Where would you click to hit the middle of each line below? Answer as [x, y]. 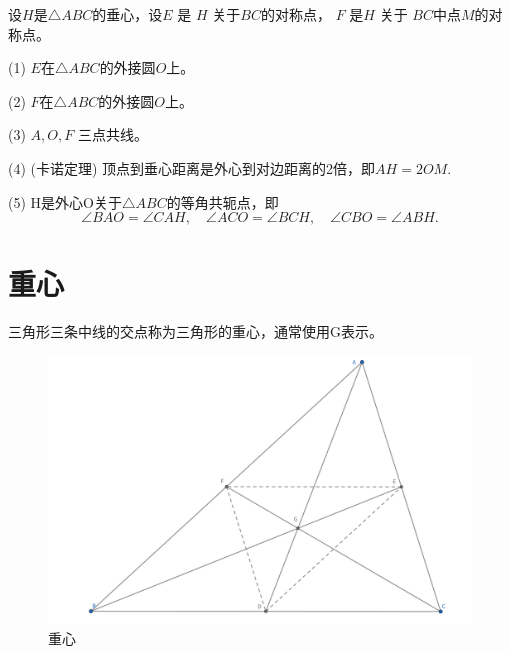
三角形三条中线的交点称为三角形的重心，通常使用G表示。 [195, 331]
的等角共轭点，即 [222, 201]
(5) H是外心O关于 [65, 201]
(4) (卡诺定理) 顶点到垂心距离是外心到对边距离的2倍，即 [192, 167]
